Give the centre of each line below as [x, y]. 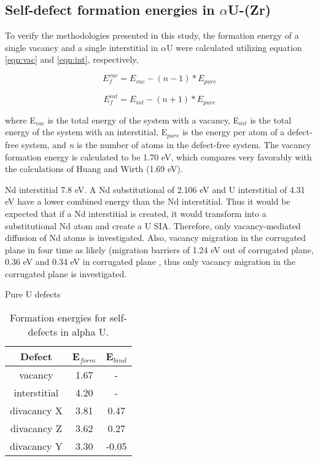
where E [21, 120]
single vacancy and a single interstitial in [82, 47]
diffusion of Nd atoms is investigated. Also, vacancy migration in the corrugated [156, 238]
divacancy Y [36, 446]
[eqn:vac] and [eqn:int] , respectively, [72, 59]
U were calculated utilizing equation [234, 47]
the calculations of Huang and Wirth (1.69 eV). [94, 169]
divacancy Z [36, 428]
